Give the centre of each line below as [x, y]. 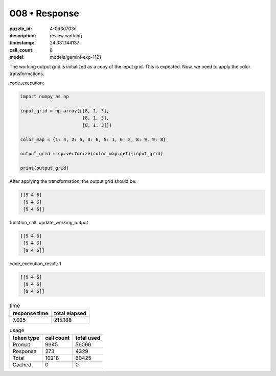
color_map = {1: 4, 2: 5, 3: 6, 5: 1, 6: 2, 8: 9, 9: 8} [93, 139]
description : [23, 35]
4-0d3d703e [63, 29]
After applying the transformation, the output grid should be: [73, 181]
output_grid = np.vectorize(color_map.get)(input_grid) [92, 154]
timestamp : [22, 43]
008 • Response [44, 13]
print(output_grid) [44, 168]
